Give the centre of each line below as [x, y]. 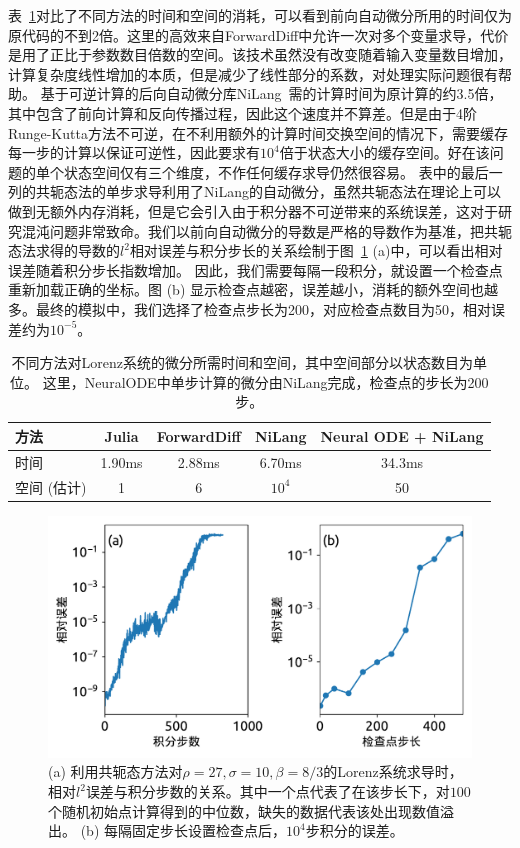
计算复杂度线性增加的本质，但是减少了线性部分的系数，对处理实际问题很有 [253, 73]
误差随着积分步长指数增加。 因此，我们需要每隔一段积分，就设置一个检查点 [255, 269]
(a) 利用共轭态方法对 [115, 771]
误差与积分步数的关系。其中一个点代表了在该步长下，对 [267, 791]
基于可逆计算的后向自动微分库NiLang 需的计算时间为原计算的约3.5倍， [271, 93]
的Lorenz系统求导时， [393, 771]
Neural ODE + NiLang [402, 435]
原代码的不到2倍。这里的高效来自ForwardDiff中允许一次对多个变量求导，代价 [258, 34]
